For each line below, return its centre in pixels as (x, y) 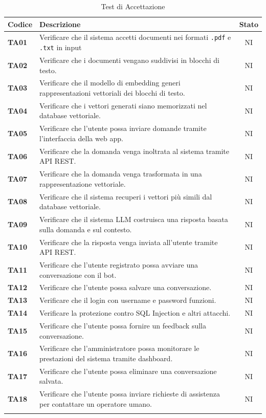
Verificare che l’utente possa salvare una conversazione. (126, 287)
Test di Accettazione (133, 6)
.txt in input (61, 47)
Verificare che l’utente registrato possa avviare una (119, 264)
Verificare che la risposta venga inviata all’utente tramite (129, 242)
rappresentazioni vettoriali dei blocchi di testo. (112, 93)
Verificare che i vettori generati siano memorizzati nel (123, 105)
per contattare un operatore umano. (96, 403)
